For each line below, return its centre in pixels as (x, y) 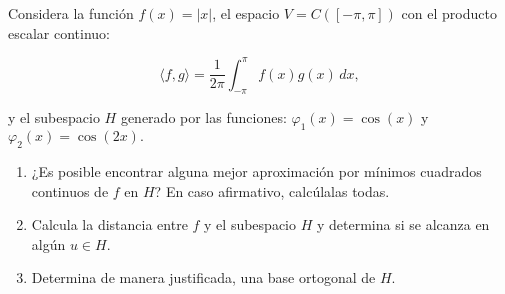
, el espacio (246, 13)
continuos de (70, 190)
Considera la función (71, 13)
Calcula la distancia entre (109, 224)
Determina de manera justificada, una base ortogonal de (203, 277)
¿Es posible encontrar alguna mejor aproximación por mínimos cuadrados (256, 171)
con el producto (449, 13)
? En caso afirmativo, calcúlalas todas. (272, 190)
